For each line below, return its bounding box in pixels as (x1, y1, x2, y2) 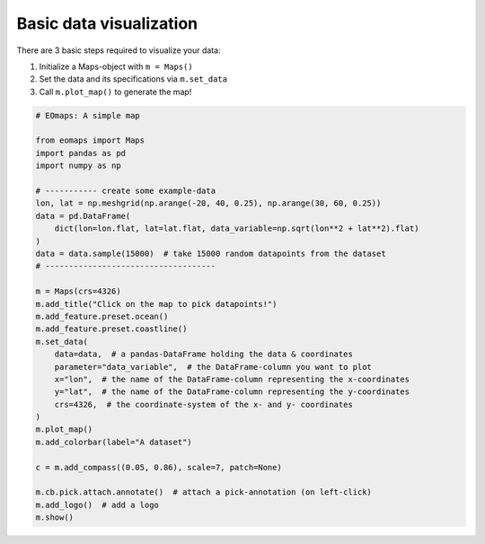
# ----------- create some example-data (35, 186, 216, 197)
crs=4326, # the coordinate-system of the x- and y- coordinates (54, 399, 354, 409)
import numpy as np (35, 161, 121, 171)
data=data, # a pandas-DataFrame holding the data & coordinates (54, 349, 354, 359)
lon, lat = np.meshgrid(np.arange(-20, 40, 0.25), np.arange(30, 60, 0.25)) (35, 198, 382, 208)
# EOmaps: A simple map (35, 110, 141, 120)
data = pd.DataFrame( (35, 211, 131, 221)
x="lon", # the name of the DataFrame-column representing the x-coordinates (54, 373, 410, 384)
